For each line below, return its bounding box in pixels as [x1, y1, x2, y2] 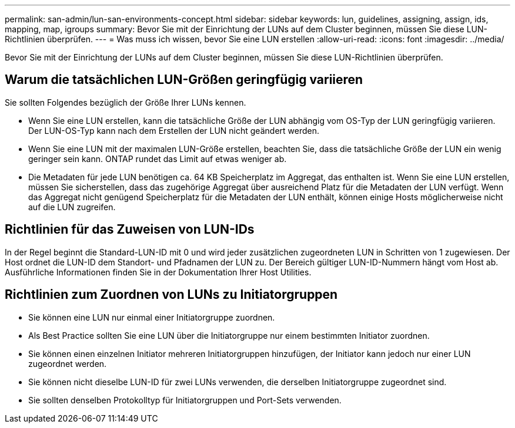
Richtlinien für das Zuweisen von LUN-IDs [5, 222, 255, 237]
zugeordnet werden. [28, 358, 107, 369]
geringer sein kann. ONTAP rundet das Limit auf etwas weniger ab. [28, 153, 287, 164]
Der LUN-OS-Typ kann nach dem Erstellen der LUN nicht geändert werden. [28, 125, 319, 136]
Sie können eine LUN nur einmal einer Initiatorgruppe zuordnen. [28, 312, 275, 322]
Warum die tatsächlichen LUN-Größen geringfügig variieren [5, 72, 363, 87]
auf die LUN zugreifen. [28, 201, 116, 212]
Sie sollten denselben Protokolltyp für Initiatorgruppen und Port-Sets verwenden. [28, 395, 342, 405]
